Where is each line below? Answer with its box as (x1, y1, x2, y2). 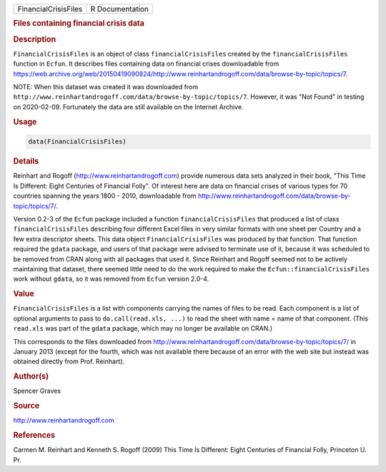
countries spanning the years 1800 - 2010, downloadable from (13, 191, 197, 200)
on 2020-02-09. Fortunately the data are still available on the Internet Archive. (13, 102, 244, 111)
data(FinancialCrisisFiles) (28, 138, 127, 146)
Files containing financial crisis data (13, 19, 145, 29)
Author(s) (13, 371, 49, 381)
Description (13, 34, 56, 44)
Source (13, 401, 40, 411)
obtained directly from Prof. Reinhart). (13, 357, 125, 366)
